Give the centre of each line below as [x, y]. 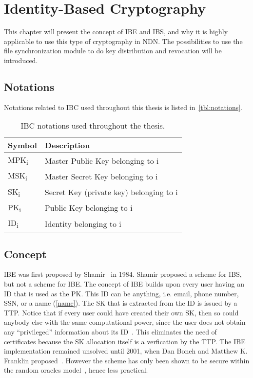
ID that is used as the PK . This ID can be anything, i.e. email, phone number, [121, 293]
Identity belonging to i [83, 223]
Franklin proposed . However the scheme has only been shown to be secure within [127, 360]
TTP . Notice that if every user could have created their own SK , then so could [121, 312]
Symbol [22, 145]
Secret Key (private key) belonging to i [111, 192]
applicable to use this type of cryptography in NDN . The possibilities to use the [123, 41]
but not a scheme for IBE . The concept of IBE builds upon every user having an [124, 284]
